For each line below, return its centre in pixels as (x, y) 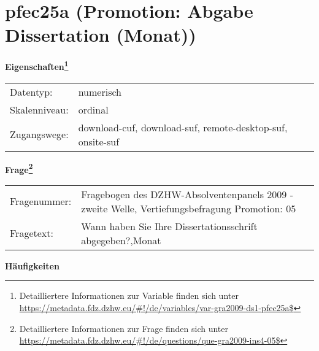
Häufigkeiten (32, 265)
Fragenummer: (41, 201)
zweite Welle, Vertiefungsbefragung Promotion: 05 (189, 208)
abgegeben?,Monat (121, 240)
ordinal (93, 109)
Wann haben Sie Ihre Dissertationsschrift (169, 226)
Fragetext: (32, 233)
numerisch (100, 91)
